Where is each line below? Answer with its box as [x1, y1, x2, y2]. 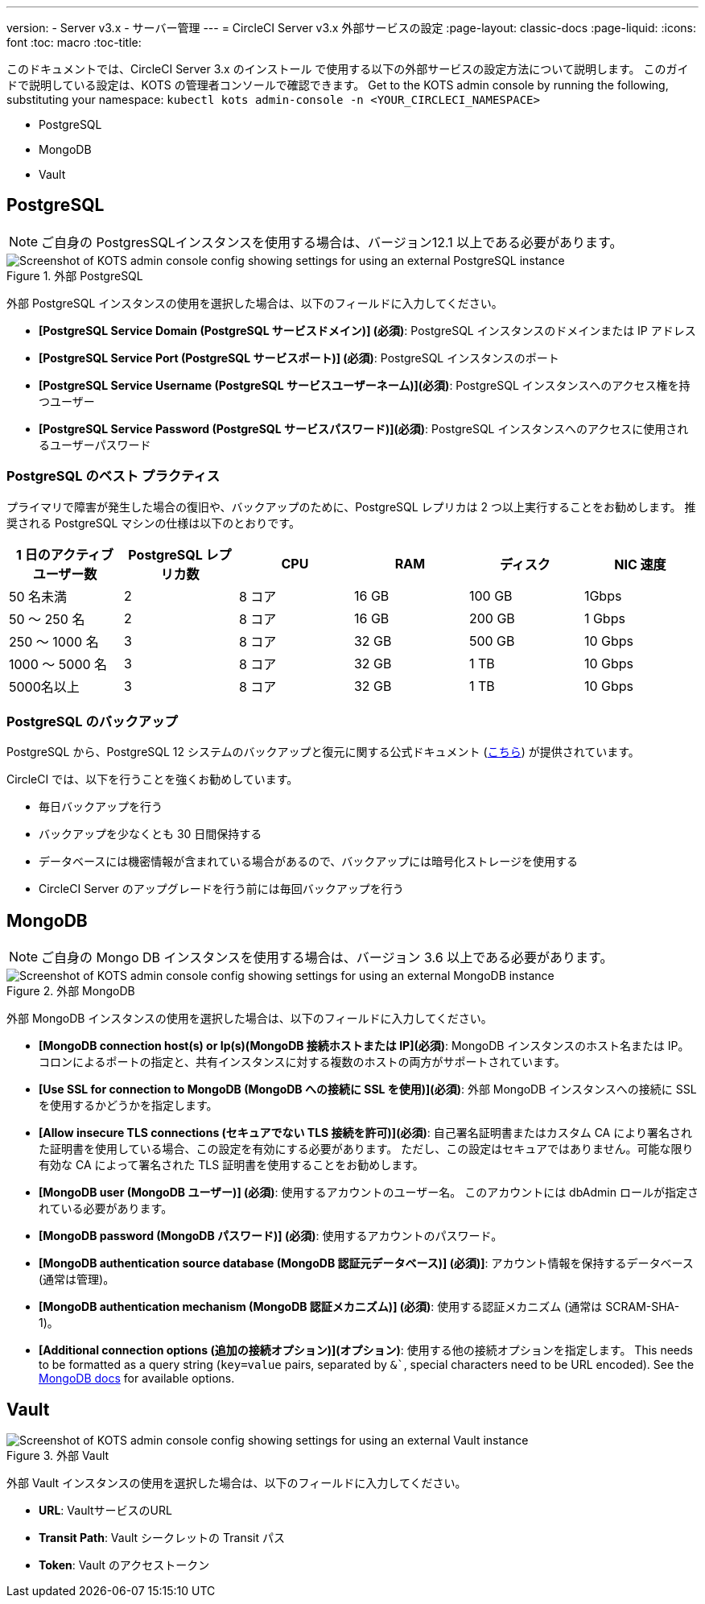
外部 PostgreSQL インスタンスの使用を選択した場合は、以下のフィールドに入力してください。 [6, 296, 503, 310]
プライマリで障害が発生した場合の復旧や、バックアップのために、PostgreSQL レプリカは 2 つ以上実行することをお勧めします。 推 [6, 499, 696, 514]
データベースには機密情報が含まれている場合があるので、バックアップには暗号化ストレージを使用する [39, 854, 579, 869]
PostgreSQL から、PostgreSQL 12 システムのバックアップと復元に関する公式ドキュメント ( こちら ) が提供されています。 [6, 745, 640, 759]
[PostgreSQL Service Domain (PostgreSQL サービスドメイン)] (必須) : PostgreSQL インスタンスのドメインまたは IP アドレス [39, 323, 696, 337]
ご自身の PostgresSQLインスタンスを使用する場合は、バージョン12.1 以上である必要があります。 [41, 234, 623, 250]
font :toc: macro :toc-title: [6, 35, 142, 49]
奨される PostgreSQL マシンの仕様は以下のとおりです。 [6, 515, 300, 530]
